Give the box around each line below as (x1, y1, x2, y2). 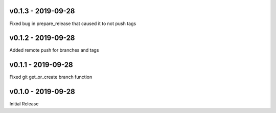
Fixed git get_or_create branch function (9, 74, 93, 80)
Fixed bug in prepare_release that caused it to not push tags (9, 20, 136, 27)
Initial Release (9, 101, 39, 107)
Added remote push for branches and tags (9, 47, 99, 53)
